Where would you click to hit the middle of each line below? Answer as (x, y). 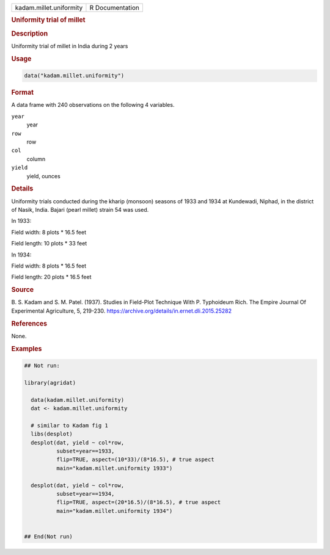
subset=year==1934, (85, 494)
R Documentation (115, 8)
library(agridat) (50, 383)
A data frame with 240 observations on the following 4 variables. (93, 105)
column (36, 159)
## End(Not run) (49, 536)
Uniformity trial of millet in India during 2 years (70, 46)
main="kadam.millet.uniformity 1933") (114, 468)
